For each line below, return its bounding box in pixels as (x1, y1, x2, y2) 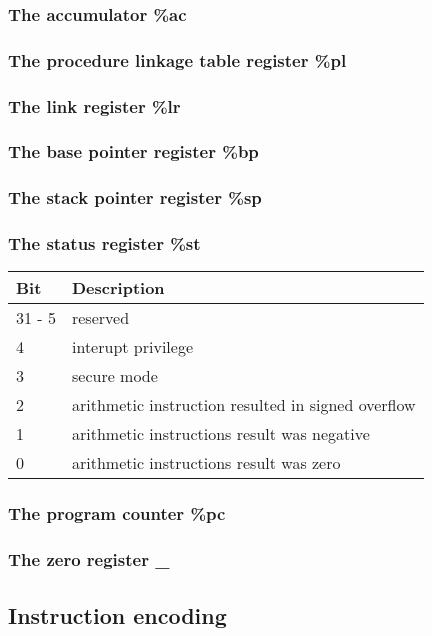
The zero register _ (8, 547, 170, 572)
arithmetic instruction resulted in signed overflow (71, 393, 416, 417)
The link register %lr (8, 93, 181, 118)
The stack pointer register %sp (8, 185, 262, 210)
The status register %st (8, 231, 201, 256)
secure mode (71, 364, 158, 388)
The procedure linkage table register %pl (8, 47, 347, 72)
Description (71, 276, 165, 300)
